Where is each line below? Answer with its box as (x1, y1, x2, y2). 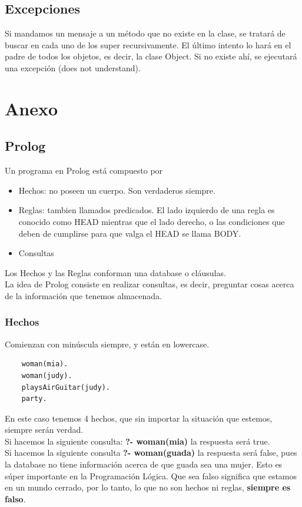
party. (21, 395, 47, 403)
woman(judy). (21, 371, 72, 380)
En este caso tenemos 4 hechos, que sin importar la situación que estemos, (5, 412, 273, 424)
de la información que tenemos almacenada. (5, 289, 162, 301)
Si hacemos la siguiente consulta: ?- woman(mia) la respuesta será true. (5, 435, 270, 447)
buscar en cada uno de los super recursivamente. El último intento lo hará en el (5, 38, 291, 51)
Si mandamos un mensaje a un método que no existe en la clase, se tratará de (5, 27, 286, 39)
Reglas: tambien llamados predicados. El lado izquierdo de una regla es (18, 204, 275, 216)
